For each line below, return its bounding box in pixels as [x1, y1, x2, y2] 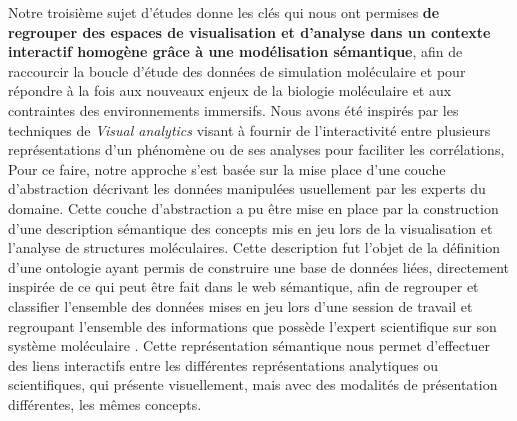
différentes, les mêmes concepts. [8, 393, 202, 414]
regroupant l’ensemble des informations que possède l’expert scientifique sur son [8, 315, 497, 336]
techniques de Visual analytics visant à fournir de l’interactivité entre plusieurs [8, 119, 491, 140]
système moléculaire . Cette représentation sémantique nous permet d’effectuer [8, 335, 490, 356]
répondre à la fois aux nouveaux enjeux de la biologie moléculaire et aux [8, 80, 452, 101]
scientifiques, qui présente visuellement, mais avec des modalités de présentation [8, 374, 498, 395]
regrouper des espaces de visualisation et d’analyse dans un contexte [8, 21, 491, 42]
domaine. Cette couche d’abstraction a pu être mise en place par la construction [8, 197, 499, 218]
